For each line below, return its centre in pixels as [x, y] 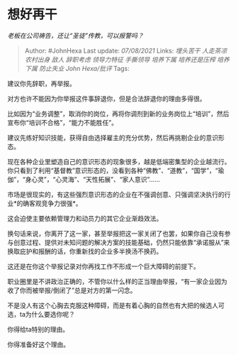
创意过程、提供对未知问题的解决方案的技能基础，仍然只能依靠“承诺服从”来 [121, 242]
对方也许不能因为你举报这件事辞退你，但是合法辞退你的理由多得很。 [107, 98]
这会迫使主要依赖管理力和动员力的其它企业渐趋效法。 [85, 218]
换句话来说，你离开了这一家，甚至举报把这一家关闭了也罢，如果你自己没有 [116, 233]
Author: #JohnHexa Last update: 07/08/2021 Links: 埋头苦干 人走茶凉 [126, 50]
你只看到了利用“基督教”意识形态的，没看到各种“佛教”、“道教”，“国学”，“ [113, 170]
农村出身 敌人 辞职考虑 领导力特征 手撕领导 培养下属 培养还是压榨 [120, 59]
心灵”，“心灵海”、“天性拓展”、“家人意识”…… [96, 179]
